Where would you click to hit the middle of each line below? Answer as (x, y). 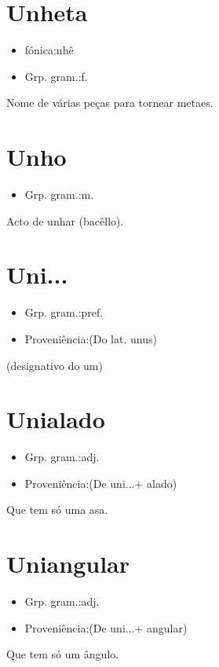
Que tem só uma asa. (57, 509)
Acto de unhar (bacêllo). (65, 220)
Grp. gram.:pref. (64, 312)
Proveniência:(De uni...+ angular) (106, 627)
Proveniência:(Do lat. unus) (91, 338)
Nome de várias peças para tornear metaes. (110, 103)
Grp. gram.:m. (59, 194)
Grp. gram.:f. (56, 76)
